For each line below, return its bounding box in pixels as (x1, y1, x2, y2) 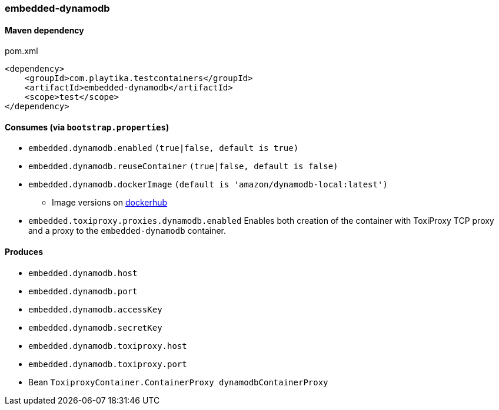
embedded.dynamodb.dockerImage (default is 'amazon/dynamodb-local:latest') (28, 180, 388, 190)
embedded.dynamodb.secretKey (28, 322, 162, 332)
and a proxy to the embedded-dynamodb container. (28, 226, 226, 236)
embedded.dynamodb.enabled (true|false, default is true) (28, 143, 299, 153)
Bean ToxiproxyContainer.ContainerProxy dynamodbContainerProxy (28, 377, 328, 387)
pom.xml (5, 46, 38, 56)
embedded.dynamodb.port (28, 286, 138, 296)
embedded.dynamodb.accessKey (28, 304, 162, 314)
